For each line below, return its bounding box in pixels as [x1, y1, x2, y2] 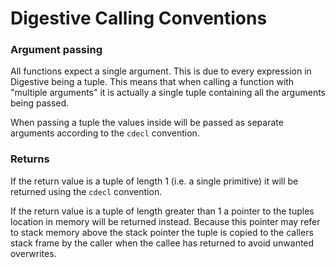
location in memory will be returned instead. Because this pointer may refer [10, 215, 321, 227]
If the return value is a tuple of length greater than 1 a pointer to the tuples [10, 205, 315, 217]
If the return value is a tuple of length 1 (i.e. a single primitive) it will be [10, 175, 299, 187]
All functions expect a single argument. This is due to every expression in [10, 65, 312, 77]
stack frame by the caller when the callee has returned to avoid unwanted [10, 237, 315, 249]
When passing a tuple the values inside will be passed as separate [10, 117, 284, 129]
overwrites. [10, 247, 57, 259]
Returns [10, 152, 50, 166]
